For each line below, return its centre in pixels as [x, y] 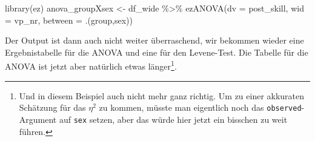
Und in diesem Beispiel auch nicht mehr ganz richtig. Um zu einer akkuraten [162, 95]
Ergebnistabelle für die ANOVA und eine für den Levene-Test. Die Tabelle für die [157, 52]
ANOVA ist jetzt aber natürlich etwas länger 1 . [91, 65]
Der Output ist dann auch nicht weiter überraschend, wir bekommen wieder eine [154, 40]
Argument [38, 119]
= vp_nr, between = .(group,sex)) [69, 20]
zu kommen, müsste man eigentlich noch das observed [200, 107]
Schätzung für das [52, 107]
